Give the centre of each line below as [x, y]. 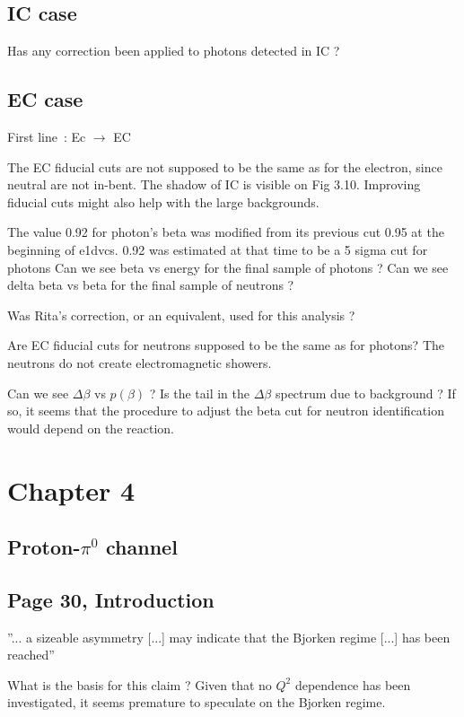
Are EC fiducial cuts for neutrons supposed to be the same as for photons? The [226, 345]
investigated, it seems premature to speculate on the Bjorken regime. [197, 702]
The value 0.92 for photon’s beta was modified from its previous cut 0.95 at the [226, 232]
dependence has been [353, 684]
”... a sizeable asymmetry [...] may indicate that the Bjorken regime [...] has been [229, 637]
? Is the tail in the [200, 393]
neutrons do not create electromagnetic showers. [140, 362]
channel [142, 547]
